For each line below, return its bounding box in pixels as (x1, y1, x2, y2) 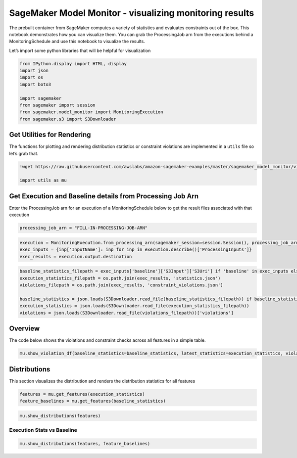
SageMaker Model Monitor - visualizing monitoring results (9, 7, 254, 18)
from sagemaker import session (19, 102, 96, 108)
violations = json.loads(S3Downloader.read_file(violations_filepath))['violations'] (19, 310, 234, 316)
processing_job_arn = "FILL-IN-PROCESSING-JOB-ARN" (19, 225, 148, 231)
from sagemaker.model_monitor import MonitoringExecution (19, 109, 163, 115)
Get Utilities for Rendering (9, 131, 91, 139)
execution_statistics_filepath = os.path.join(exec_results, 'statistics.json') (19, 275, 221, 281)
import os (19, 75, 44, 80)
